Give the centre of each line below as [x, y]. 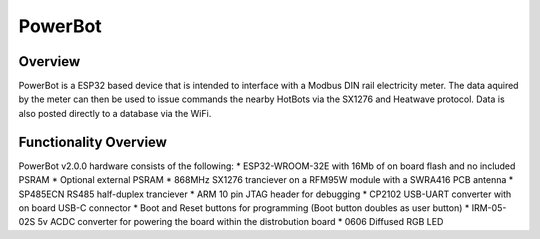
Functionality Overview [92, 141]
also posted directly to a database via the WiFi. [115, 113]
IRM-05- [489, 207]
